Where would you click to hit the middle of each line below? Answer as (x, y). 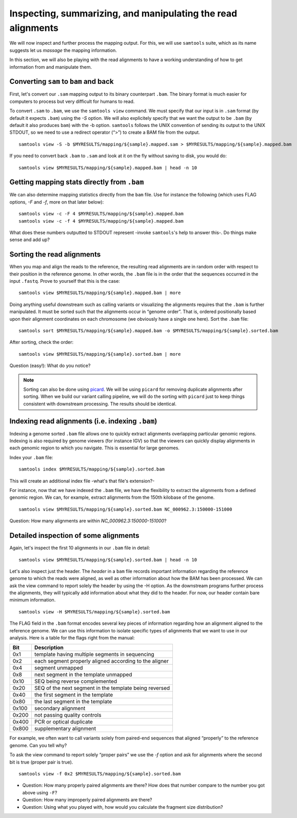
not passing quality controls (68, 715)
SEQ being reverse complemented (76, 681)
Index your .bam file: (31, 457)
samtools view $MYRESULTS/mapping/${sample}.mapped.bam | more (100, 293)
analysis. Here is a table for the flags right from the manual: (72, 638)
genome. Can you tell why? (38, 745)
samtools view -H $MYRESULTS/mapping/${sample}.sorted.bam (94, 612)
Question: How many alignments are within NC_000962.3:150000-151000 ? (88, 521)
